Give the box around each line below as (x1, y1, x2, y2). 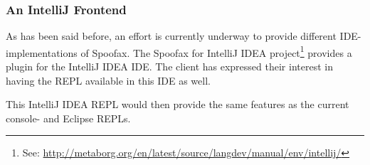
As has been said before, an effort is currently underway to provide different (6, 28, 337, 43)
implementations (6, 45, 78, 60)
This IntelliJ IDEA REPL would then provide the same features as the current (6, 97, 349, 112)
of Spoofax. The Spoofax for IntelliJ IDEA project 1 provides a (80, 43, 352, 60)
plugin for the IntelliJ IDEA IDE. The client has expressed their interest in (6, 59, 333, 74)
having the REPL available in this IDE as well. (6, 73, 211, 87)
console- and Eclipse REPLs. (6, 110, 131, 125)
